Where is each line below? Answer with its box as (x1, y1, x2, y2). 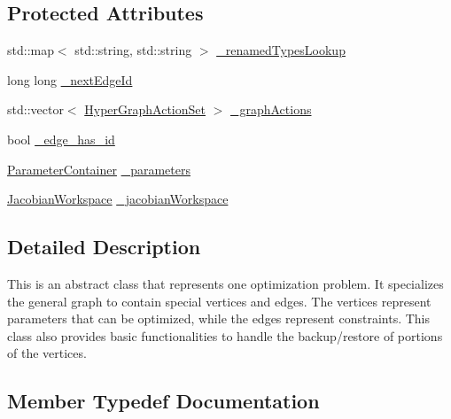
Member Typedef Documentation (7, 387, 320, 415)
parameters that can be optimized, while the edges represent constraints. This (7, 309, 431, 328)
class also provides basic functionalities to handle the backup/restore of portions (7, 326, 443, 345)
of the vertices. (7, 344, 87, 362)
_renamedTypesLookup (216, 41, 346, 59)
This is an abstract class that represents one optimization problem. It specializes (7, 274, 444, 292)
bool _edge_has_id (7, 129, 115, 148)
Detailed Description (7, 233, 201, 260)
